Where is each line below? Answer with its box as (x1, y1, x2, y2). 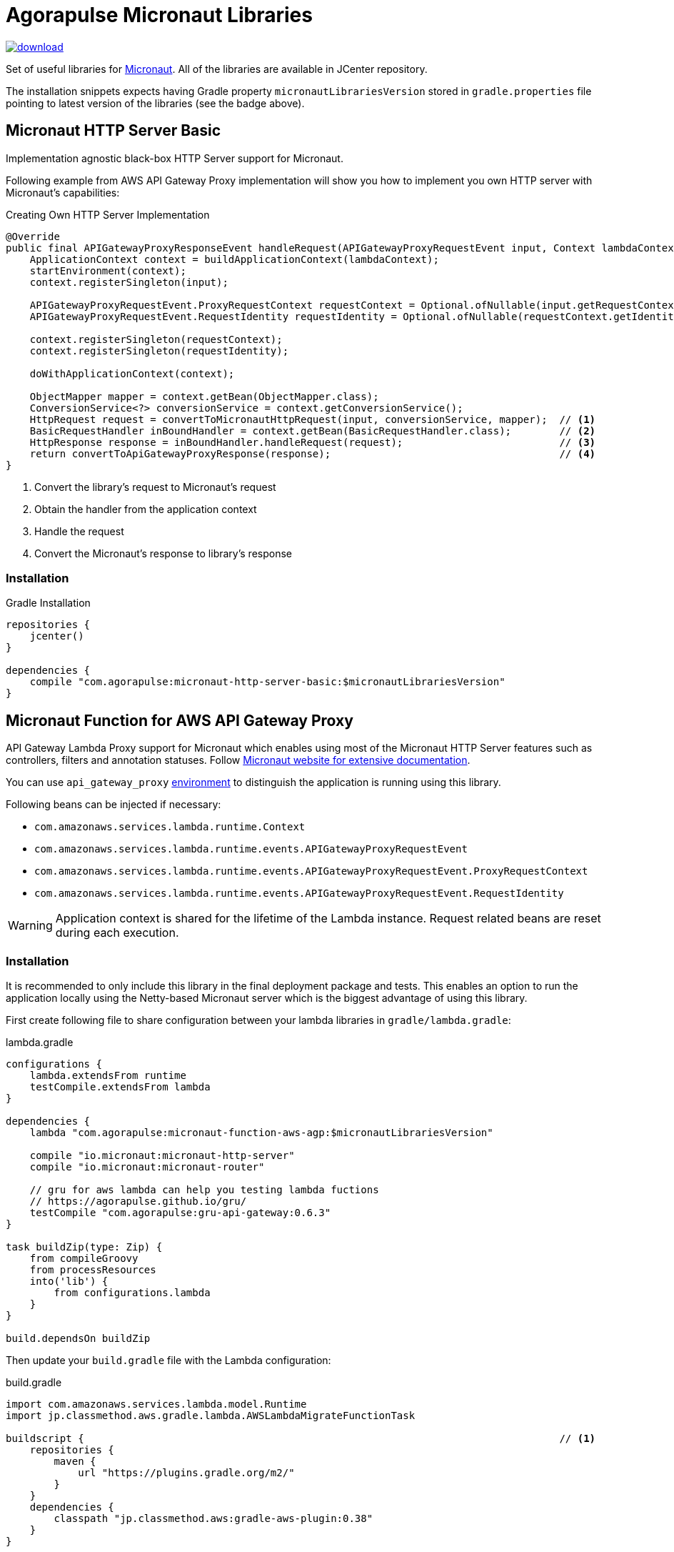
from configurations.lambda (54, 1286, 211, 1298)
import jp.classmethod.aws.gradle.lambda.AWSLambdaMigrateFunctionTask (6, 1409, 416, 1421)
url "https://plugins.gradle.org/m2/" (78, 1466, 295, 1478)
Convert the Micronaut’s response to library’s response (34, 547, 292, 559)
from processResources (29, 1263, 156, 1275)
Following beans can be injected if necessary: (6, 798, 221, 811)
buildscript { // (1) (6, 1432, 596, 1444)
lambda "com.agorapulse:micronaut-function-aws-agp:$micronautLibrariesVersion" (29, 1126, 493, 1138)
